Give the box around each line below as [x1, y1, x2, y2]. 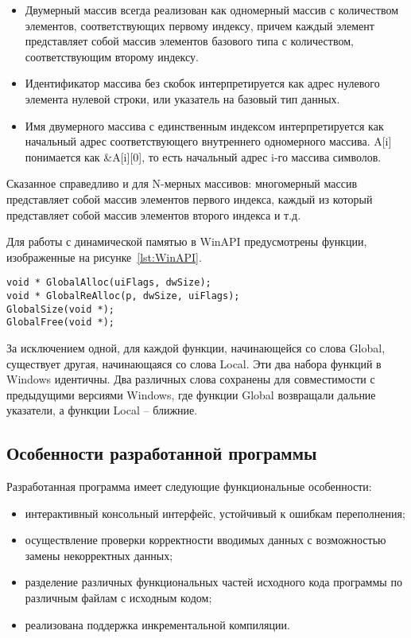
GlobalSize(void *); [6, 303, 115, 315]
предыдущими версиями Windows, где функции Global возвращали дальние [6, 386, 376, 403]
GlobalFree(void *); [6, 317, 115, 329]
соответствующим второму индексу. [25, 48, 199, 64]
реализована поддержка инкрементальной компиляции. [25, 616, 290, 632]
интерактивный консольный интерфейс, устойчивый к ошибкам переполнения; [25, 504, 405, 521]
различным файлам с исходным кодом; [25, 589, 212, 606]
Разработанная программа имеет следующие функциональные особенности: [6, 478, 372, 495]
